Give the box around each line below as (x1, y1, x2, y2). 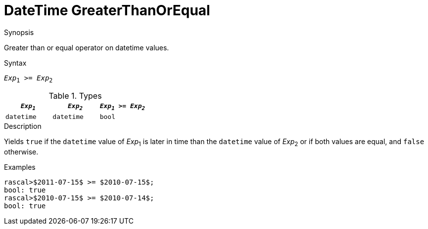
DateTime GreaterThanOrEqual (4, 2, 210, 19)
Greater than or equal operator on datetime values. (4, 43, 169, 52)
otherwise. (4, 147, 39, 156)
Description (4, 122, 42, 131)
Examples (4, 162, 36, 171)
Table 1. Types (48, 90, 102, 101)
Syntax (4, 58, 27, 67)
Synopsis (4, 28, 34, 37)
